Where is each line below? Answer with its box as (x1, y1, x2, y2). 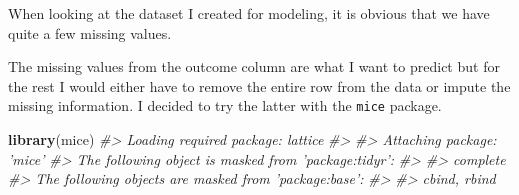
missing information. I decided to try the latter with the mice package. (8, 95, 442, 116)
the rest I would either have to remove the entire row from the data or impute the (8, 75, 511, 96)
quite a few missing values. (8, 22, 172, 43)
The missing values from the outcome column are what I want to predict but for (8, 56, 500, 77)
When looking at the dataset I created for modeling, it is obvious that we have (8, 3, 490, 23)
